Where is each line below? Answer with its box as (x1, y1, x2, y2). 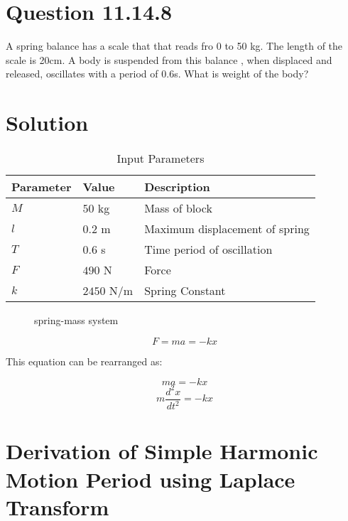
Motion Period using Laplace (6, 464, 295, 493)
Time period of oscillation (144, 241, 273, 258)
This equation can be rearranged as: (6, 353, 163, 368)
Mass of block (144, 200, 212, 217)
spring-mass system (34, 313, 119, 328)
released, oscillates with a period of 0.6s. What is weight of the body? (6, 66, 309, 81)
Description (144, 178, 210, 195)
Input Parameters (116, 150, 205, 167)
